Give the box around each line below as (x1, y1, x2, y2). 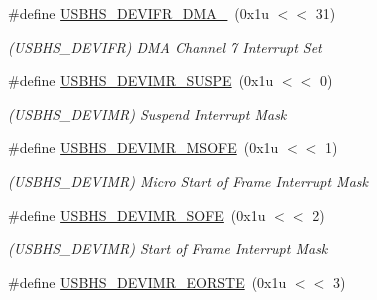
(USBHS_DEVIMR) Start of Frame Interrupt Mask (8, 238, 328, 259)
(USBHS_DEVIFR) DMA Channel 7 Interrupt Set (8, 36, 322, 57)
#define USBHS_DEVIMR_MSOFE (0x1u (8, 137, 279, 158)
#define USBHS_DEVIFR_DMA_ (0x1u (8, 3, 269, 23)
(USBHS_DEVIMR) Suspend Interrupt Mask (8, 103, 287, 124)
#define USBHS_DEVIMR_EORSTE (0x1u (8, 271, 287, 292)
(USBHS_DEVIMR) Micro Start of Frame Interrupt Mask (8, 170, 368, 191)
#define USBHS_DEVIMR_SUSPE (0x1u (8, 70, 274, 91)
